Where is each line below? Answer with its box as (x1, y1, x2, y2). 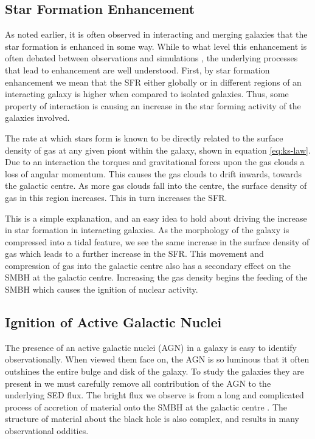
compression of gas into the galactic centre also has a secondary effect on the (5, 259, 291, 271)
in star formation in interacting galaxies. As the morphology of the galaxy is (5, 223, 289, 236)
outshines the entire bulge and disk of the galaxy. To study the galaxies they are (5, 365, 305, 378)
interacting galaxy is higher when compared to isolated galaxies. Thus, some (5, 87, 289, 100)
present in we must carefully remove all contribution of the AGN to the (5, 376, 271, 389)
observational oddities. (5, 424, 89, 437)
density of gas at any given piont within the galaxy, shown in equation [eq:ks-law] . (5, 143, 311, 156)
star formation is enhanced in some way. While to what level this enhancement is (5, 39, 307, 52)
